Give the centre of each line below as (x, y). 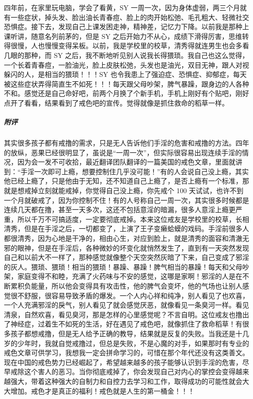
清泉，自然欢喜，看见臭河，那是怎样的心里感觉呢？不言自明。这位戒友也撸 (123, 314)
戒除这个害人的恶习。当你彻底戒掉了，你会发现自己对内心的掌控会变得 (123, 372)
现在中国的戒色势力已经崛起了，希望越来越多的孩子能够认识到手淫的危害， (123, 362)
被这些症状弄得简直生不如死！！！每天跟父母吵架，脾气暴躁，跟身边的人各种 (126, 83)
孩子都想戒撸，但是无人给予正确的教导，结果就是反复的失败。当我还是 (123, 333)
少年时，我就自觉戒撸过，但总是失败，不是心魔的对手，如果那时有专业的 (133, 343)
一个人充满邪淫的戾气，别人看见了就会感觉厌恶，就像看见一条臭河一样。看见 (126, 305)
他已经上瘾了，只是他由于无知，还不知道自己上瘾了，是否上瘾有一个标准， (123, 181)
